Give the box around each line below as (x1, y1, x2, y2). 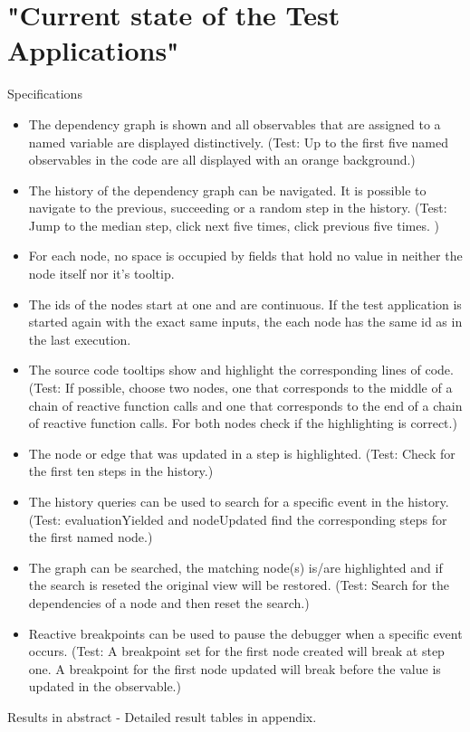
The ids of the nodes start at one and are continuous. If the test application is (28, 294, 462, 313)
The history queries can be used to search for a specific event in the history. (28, 492, 449, 510)
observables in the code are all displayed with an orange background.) (28, 150, 416, 169)
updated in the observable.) (28, 677, 181, 696)
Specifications (7, 84, 82, 103)
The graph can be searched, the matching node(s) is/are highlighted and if (28, 557, 443, 576)
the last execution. (28, 329, 131, 348)
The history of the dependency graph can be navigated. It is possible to (28, 180, 427, 199)
